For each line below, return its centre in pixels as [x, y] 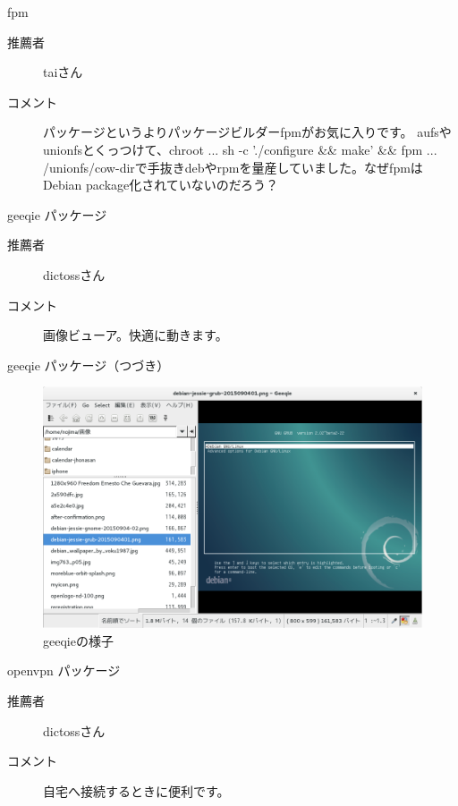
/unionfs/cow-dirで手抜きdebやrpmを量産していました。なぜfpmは [233, 167]
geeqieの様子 [78, 640]
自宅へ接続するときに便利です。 [136, 790]
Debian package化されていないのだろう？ [161, 185]
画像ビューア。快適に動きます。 [136, 335]
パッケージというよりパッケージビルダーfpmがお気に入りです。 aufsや [247, 132]
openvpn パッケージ [64, 670]
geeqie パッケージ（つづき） [89, 365]
